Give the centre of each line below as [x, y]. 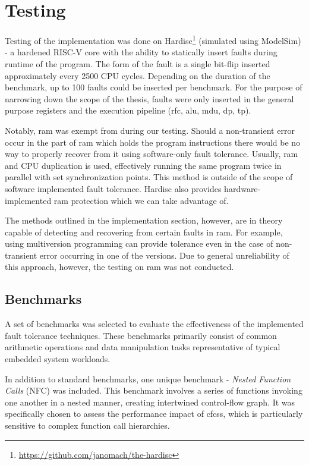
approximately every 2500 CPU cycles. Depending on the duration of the [138, 75]
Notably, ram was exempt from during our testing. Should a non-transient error [150, 130]
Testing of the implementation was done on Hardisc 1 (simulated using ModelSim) [153, 40]
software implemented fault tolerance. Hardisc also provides [113, 188]
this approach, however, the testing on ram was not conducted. [119, 267]
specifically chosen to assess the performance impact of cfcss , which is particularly [154, 414]
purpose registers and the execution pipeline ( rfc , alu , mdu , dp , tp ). [128, 110]
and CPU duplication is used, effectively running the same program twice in [143, 165]
